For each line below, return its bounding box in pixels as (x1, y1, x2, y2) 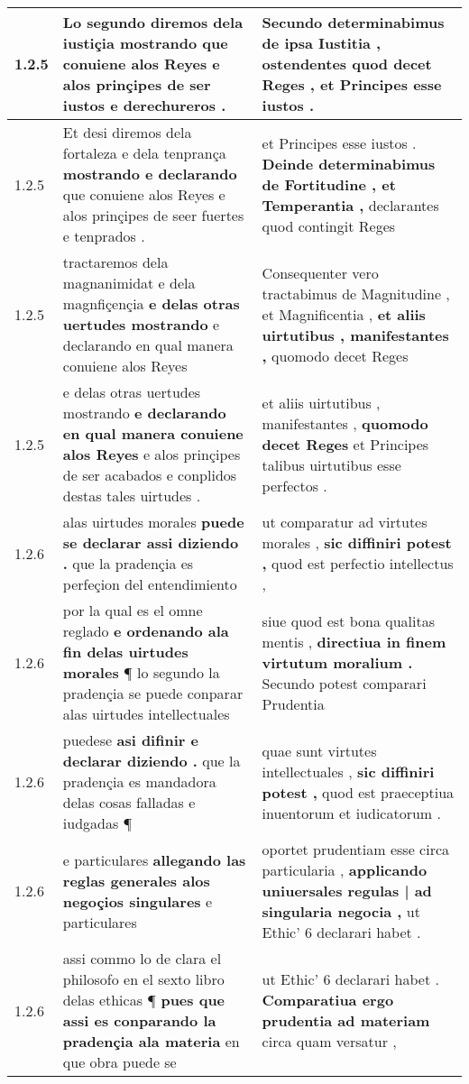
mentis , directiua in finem (262, 630, 446, 652)
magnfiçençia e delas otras (62, 293, 240, 314)
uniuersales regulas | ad (262, 880, 432, 901)
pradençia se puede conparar (62, 683, 244, 703)
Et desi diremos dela (62, 122, 192, 142)
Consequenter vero (262, 262, 379, 283)
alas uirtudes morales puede (62, 511, 244, 532)
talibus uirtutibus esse (262, 454, 401, 475)
